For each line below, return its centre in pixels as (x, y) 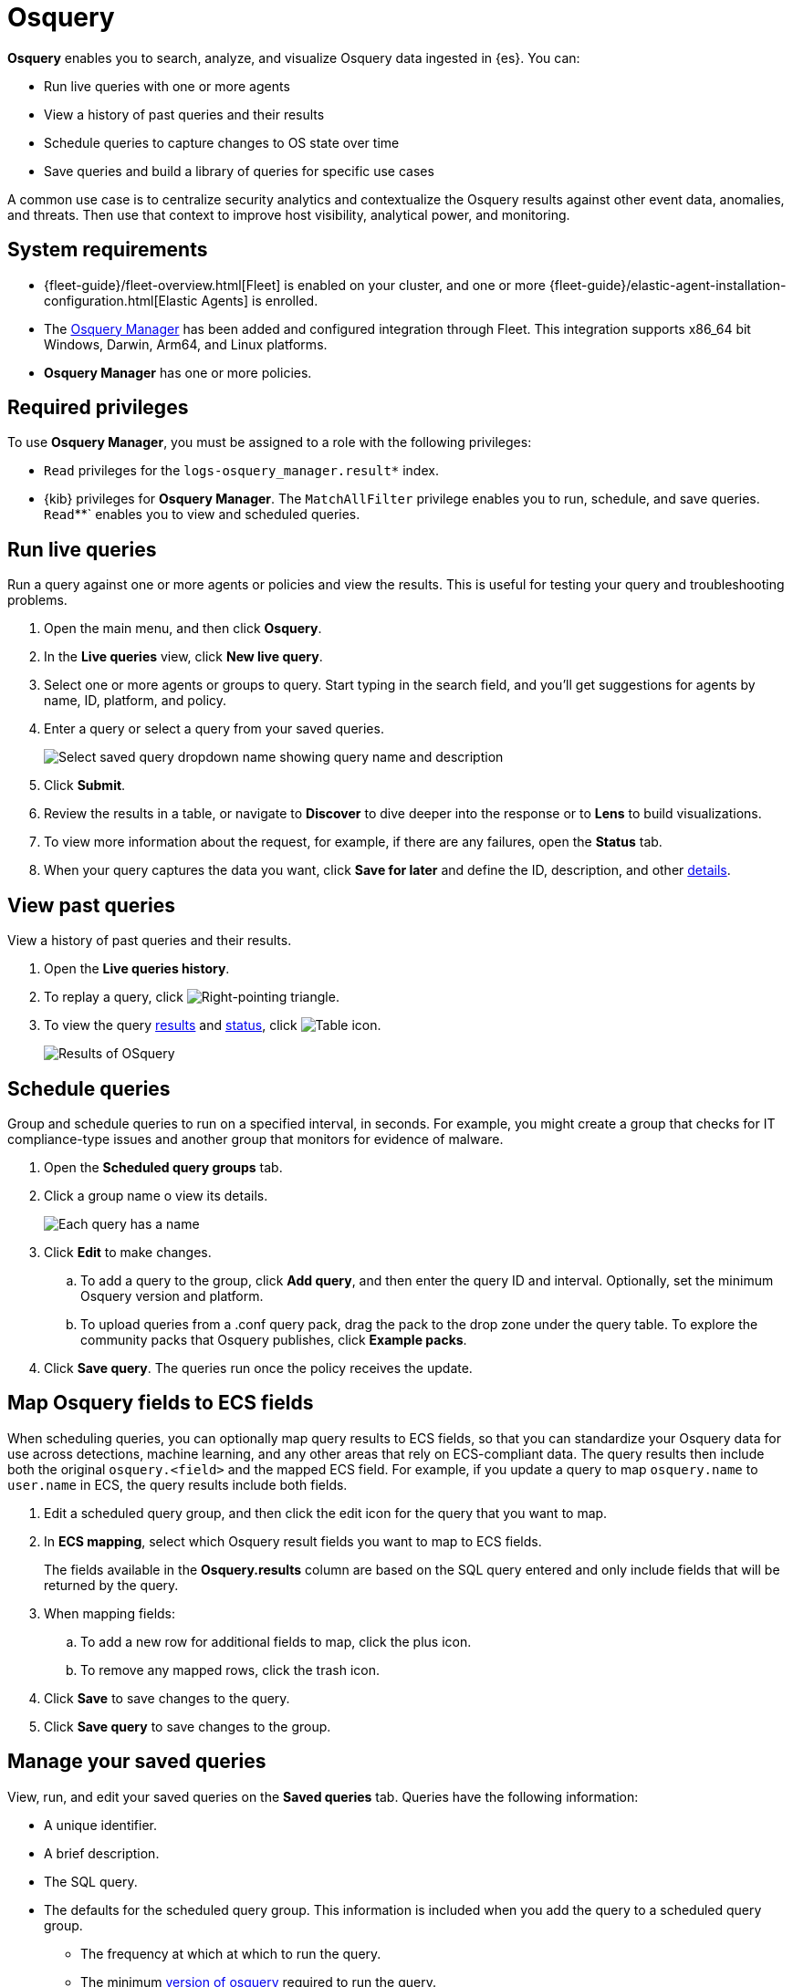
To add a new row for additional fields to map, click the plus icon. (276, 1641)
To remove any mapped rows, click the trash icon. (230, 1670)
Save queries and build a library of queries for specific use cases (239, 171)
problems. (37, 600)
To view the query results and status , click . (213, 1025)
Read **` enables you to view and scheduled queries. (202, 515)
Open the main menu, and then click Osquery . (183, 629)
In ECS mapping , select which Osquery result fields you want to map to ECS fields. (293, 1541)
